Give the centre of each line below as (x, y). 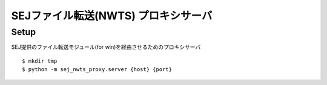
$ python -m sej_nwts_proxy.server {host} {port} (97, 70)
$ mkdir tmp (40, 61)
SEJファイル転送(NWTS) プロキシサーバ (112, 16)
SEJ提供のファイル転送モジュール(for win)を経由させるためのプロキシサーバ (106, 47)
